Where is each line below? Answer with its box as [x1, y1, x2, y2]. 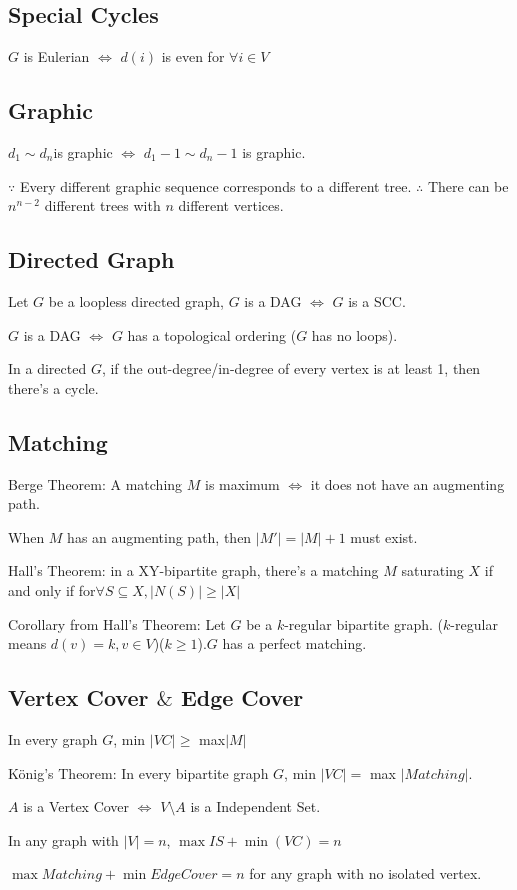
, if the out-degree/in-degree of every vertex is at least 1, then [101, 358, 481, 379]
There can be [427, 175, 509, 196]
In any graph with [8, 829, 119, 850]
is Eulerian [23, 46, 90, 67]
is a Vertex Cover [23, 796, 130, 817]
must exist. [350, 526, 418, 547]
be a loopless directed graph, [48, 290, 224, 311]
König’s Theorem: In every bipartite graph [8, 762, 269, 783]
